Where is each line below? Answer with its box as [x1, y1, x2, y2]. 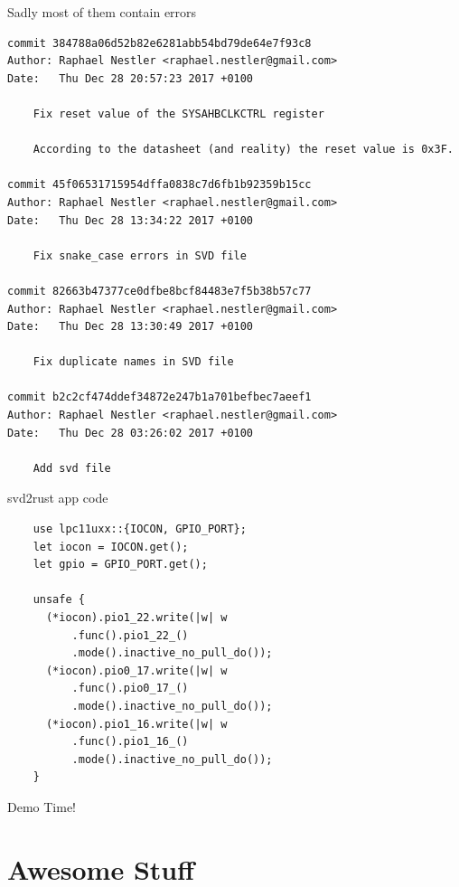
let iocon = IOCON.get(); [33, 540, 189, 553]
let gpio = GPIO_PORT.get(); [33, 558, 208, 571]
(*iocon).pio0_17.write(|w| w [45, 664, 228, 677]
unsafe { [33, 593, 85, 607]
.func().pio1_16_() [71, 735, 189, 749]
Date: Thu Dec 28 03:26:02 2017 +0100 [7, 426, 254, 439]
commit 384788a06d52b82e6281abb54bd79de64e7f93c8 [7, 36, 312, 50]
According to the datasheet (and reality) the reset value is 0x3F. [33, 143, 454, 156]
